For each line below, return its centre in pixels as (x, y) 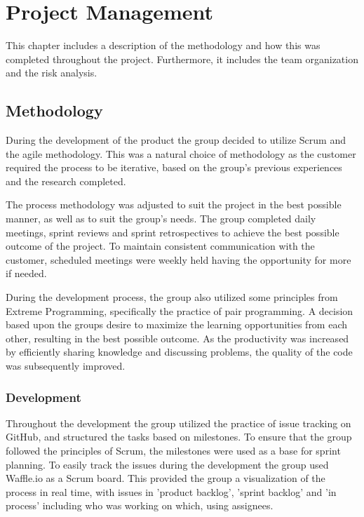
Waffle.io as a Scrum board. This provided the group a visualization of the (166, 478)
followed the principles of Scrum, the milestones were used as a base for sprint (173, 451)
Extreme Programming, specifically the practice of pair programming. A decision (180, 310)
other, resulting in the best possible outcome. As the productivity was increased (177, 338)
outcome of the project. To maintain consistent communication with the (160, 246)
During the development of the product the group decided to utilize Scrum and (176, 140)
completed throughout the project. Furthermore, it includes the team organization (182, 59)
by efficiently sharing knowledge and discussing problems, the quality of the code (179, 352)
